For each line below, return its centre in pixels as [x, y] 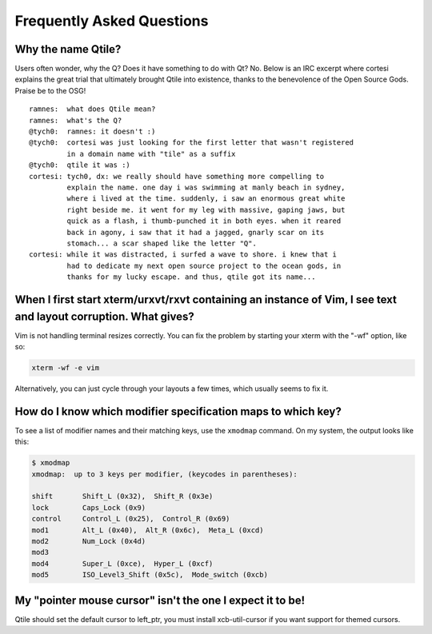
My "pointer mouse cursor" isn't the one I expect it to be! [160, 600]
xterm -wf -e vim [66, 367]
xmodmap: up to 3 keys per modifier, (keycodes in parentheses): [164, 474]
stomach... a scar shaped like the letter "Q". [162, 243]
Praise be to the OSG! [50, 90]
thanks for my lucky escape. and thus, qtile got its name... [191, 277]
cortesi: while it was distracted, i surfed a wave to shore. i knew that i [183, 255]
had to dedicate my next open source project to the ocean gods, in [204, 265]
